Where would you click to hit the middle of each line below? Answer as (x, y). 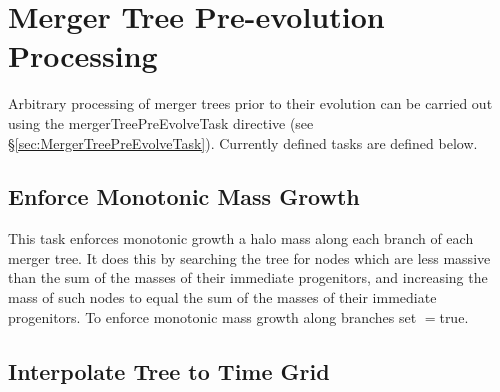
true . (454, 316)
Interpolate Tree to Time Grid (169, 370)
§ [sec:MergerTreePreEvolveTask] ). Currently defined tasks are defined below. (243, 142)
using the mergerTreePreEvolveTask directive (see (161, 122)
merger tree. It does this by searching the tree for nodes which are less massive (249, 257)
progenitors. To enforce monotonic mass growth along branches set (212, 316)
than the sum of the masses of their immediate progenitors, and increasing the (248, 277)
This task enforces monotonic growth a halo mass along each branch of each (241, 238)
